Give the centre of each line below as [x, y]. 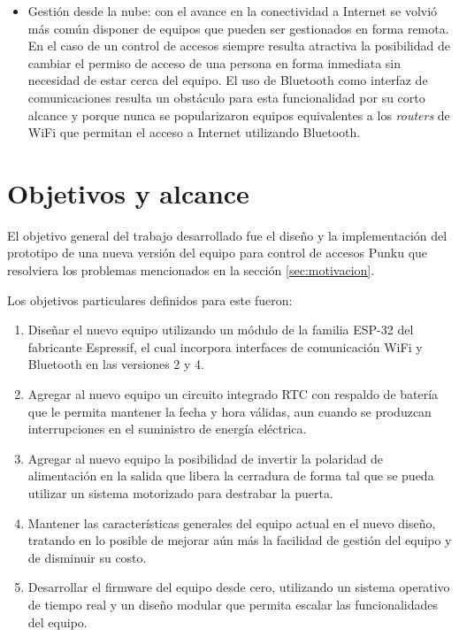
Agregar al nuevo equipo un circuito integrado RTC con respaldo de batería [233, 394]
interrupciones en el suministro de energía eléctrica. [167, 429]
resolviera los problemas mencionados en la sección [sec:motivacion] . [191, 270]
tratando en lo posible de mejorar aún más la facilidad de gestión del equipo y [240, 540]
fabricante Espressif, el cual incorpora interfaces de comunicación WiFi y [225, 346]
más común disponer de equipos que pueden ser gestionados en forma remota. [238, 28]
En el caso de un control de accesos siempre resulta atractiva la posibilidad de [239, 46]
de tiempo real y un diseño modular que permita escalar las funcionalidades [233, 604]
